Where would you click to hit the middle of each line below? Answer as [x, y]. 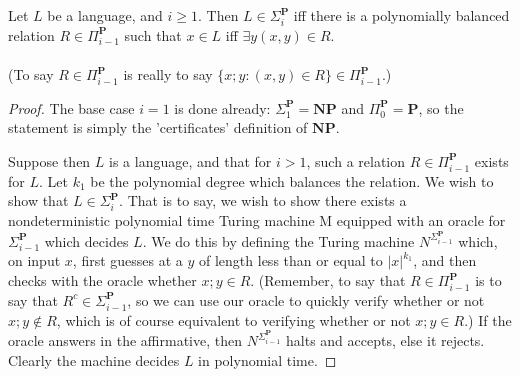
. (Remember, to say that [328, 280]
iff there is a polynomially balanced [401, 15]
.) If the [488, 319]
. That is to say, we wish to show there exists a [263, 200]
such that [153, 34]
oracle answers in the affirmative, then [125, 340]
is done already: [222, 107]
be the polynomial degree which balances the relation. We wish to [292, 180]
